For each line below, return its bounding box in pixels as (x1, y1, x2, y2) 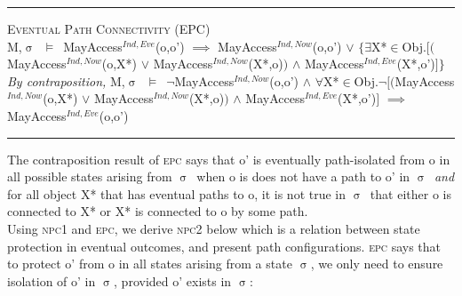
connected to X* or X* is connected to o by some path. (7, 202, 308, 220)
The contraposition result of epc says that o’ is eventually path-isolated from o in (7, 149, 450, 168)
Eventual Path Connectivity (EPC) (7, 20, 211, 37)
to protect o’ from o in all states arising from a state (7, 254, 292, 273)
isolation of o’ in (7, 271, 96, 290)
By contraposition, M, (7, 71, 125, 90)
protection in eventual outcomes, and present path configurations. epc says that (7, 236, 442, 255)
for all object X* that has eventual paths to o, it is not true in (7, 184, 346, 203)
